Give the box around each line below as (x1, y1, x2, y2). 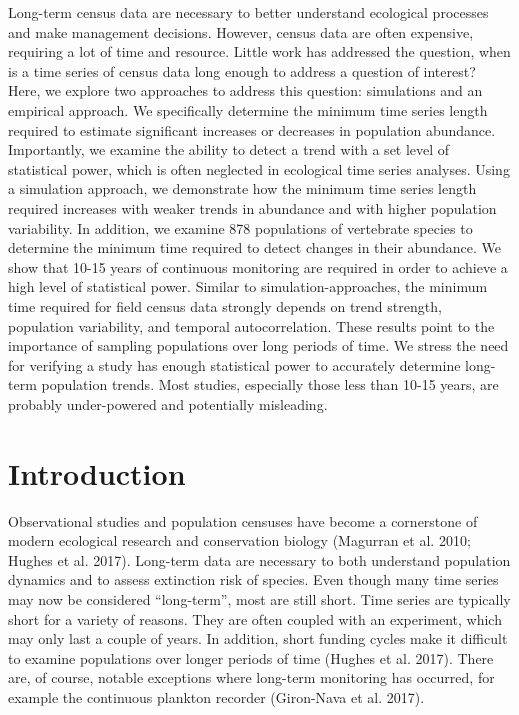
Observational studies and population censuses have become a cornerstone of (8, 510, 478, 531)
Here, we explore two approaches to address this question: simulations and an (8, 80, 483, 101)
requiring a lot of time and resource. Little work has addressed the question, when (8, 41, 511, 62)
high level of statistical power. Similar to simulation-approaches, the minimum (8, 276, 488, 297)
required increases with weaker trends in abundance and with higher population (8, 197, 497, 218)
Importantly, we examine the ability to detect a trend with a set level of (8, 139, 450, 160)
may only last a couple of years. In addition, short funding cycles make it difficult (8, 628, 508, 649)
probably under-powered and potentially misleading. (8, 393, 328, 414)
